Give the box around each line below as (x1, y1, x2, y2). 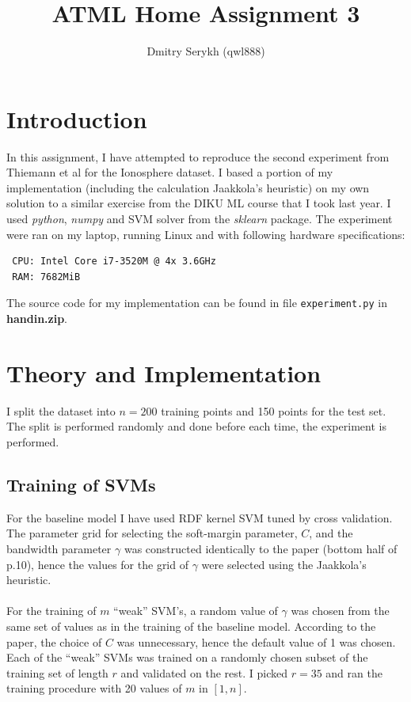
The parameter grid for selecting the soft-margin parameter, (6, 525, 298, 541)
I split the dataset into (6, 402, 116, 419)
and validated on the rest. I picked (120, 664, 288, 681)
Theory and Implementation (6, 356, 322, 389)
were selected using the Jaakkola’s (201, 556, 367, 572)
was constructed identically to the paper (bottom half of (124, 540, 398, 556)
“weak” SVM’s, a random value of (113, 602, 278, 619)
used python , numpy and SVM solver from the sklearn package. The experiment (6, 211, 393, 227)
